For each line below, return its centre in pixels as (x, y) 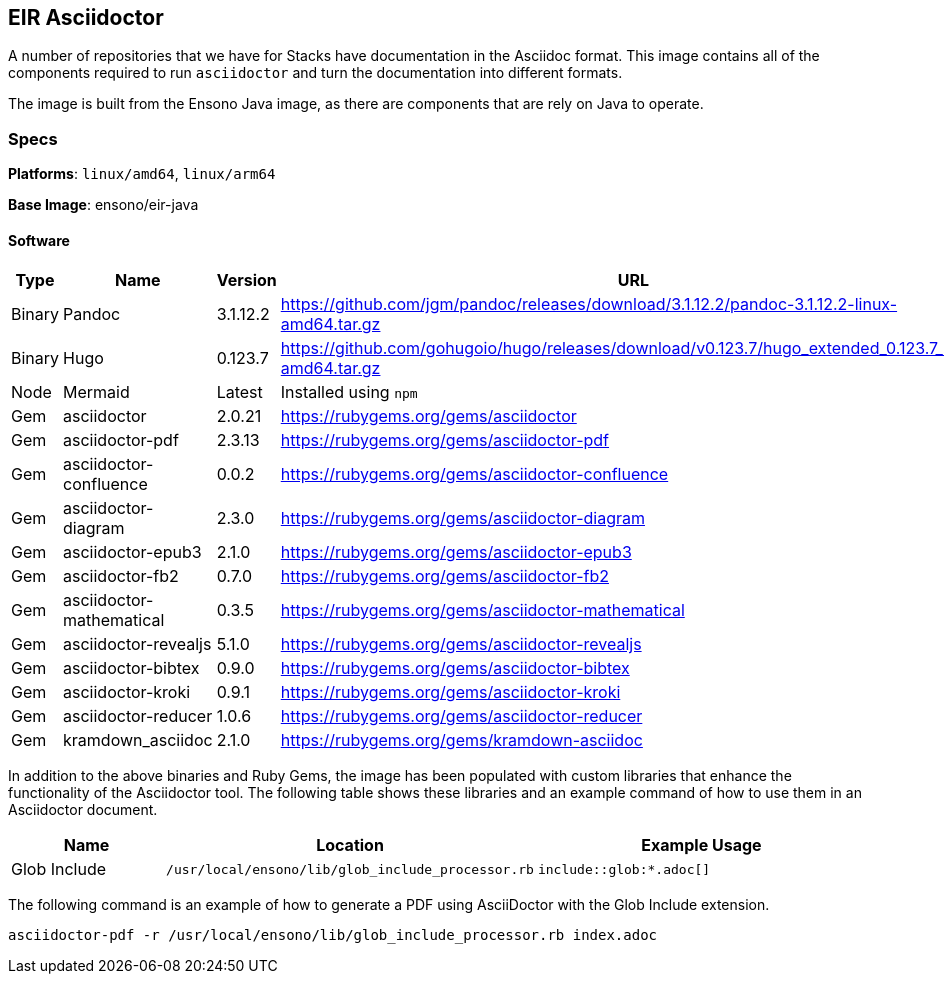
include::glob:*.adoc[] (624, 869)
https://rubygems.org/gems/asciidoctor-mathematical (482, 610)
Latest (239, 392)
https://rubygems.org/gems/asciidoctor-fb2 (444, 576)
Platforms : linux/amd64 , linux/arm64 (142, 174)
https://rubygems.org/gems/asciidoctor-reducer (461, 716)
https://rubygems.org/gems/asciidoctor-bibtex (455, 668)
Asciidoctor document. (83, 810)
